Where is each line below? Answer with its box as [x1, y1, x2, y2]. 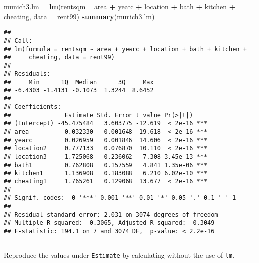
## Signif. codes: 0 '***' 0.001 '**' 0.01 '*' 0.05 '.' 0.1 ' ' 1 [4, 194, 236, 202]
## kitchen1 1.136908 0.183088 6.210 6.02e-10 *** [4, 170, 208, 177]
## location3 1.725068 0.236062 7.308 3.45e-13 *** [4, 153, 208, 161]
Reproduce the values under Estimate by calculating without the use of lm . [4, 249, 235, 260]
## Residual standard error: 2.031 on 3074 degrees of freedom [4, 211, 218, 218]
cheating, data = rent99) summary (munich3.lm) [4, 11, 155, 21]
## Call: [4, 37, 33, 44]
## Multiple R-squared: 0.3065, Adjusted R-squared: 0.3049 [4, 219, 215, 227]
